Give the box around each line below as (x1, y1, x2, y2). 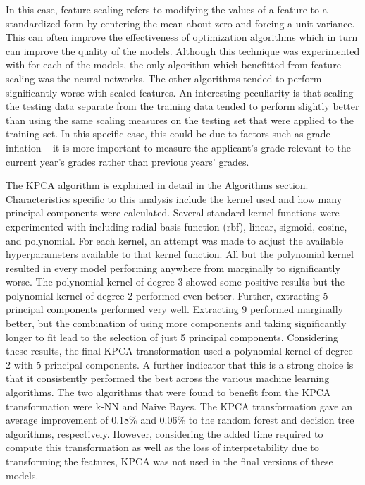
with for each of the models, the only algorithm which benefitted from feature (6, 57, 341, 72)
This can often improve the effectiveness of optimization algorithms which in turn (6, 30, 358, 44)
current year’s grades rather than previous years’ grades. (6, 154, 249, 168)
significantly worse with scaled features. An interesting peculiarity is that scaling (6, 85, 354, 99)
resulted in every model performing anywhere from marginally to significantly (6, 260, 340, 275)
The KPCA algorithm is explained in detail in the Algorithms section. (6, 178, 309, 192)
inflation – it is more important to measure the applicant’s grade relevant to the (6, 140, 352, 154)
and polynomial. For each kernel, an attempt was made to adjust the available (6, 233, 344, 247)
